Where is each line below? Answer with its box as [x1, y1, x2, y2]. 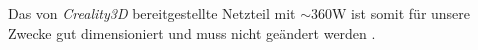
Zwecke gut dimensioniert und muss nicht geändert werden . [8, 22, 376, 43]
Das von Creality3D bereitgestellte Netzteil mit [8, 3, 296, 23]
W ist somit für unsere [332, 3, 471, 23]
